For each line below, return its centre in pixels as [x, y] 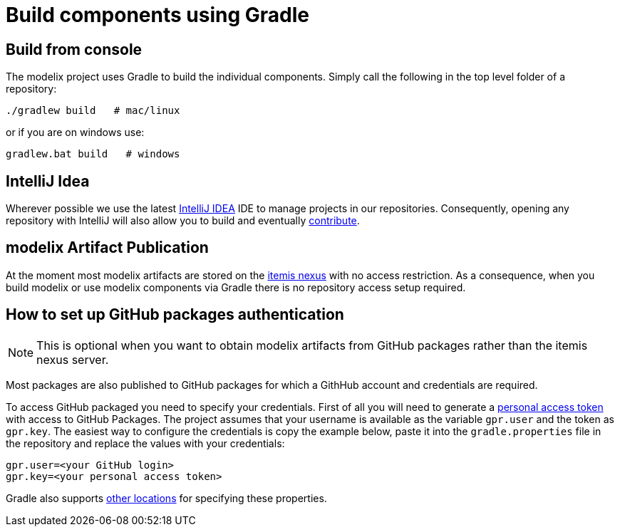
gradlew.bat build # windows [93, 154]
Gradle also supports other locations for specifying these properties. [166, 498]
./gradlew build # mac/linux [93, 111]
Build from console [74, 49]
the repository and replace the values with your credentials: [145, 443]
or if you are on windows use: [75, 132]
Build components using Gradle [158, 15]
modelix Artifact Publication [107, 248]
